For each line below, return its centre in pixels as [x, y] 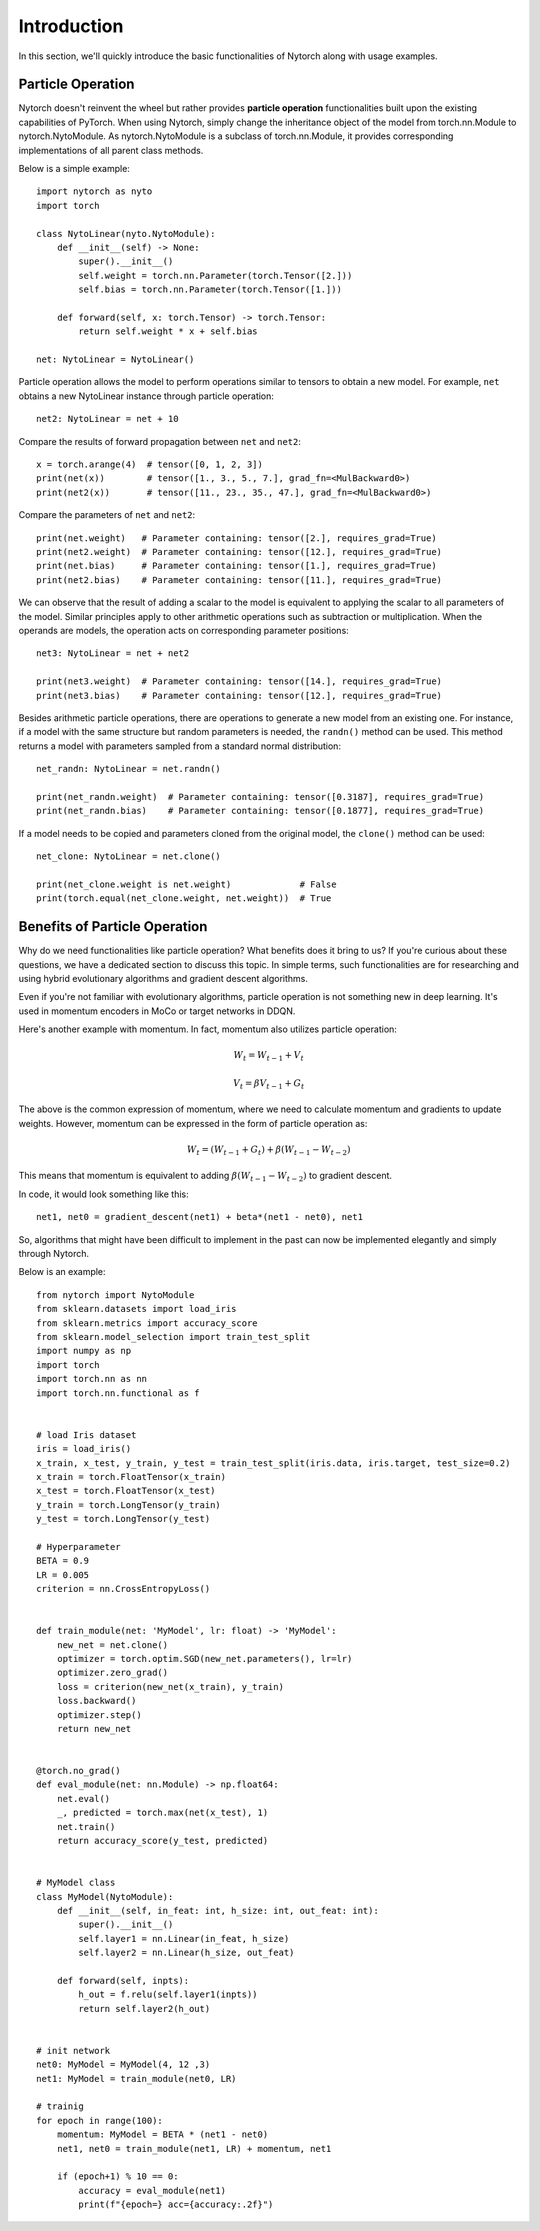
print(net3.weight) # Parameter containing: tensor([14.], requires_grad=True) [239, 681]
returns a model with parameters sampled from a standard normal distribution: [180, 746]
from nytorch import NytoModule [115, 1294]
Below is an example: [62, 1272]
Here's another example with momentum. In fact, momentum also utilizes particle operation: [207, 1029]
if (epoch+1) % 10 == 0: [117, 2176]
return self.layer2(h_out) [144, 2008]
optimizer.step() [99, 1714]
